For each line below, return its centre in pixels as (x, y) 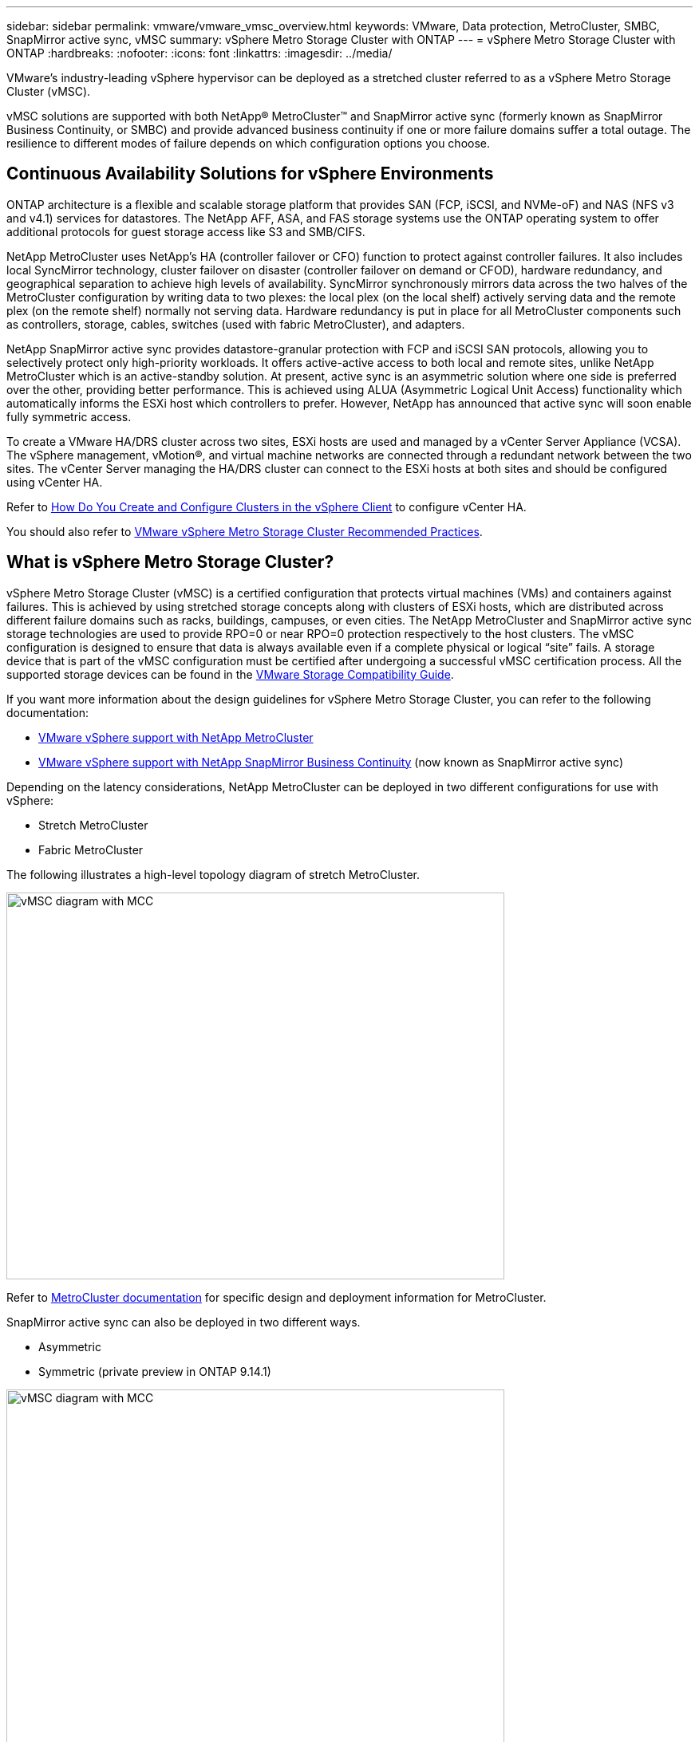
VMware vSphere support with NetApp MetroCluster (176, 737)
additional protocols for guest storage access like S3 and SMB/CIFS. (186, 231)
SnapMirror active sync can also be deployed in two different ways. (184, 1322)
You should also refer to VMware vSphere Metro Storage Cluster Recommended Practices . (245, 531)
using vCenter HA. (55, 482)
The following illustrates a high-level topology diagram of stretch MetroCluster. (213, 874)
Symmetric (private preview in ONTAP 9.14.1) (155, 1371)
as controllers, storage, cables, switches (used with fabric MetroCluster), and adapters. (236, 324)
